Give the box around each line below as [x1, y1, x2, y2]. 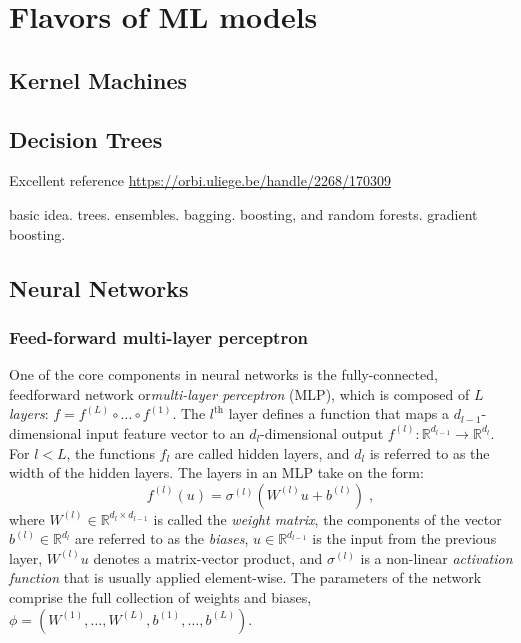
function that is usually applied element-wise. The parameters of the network [9, 567, 482, 588]
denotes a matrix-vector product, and [93, 547, 323, 568]
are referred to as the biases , [75, 528, 249, 549]
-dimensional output [260, 422, 384, 443]
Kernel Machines [9, 64, 188, 95]
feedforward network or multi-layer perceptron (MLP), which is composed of [9, 383, 470, 404]
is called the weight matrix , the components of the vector [153, 508, 502, 529]
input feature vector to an [86, 422, 245, 443]
